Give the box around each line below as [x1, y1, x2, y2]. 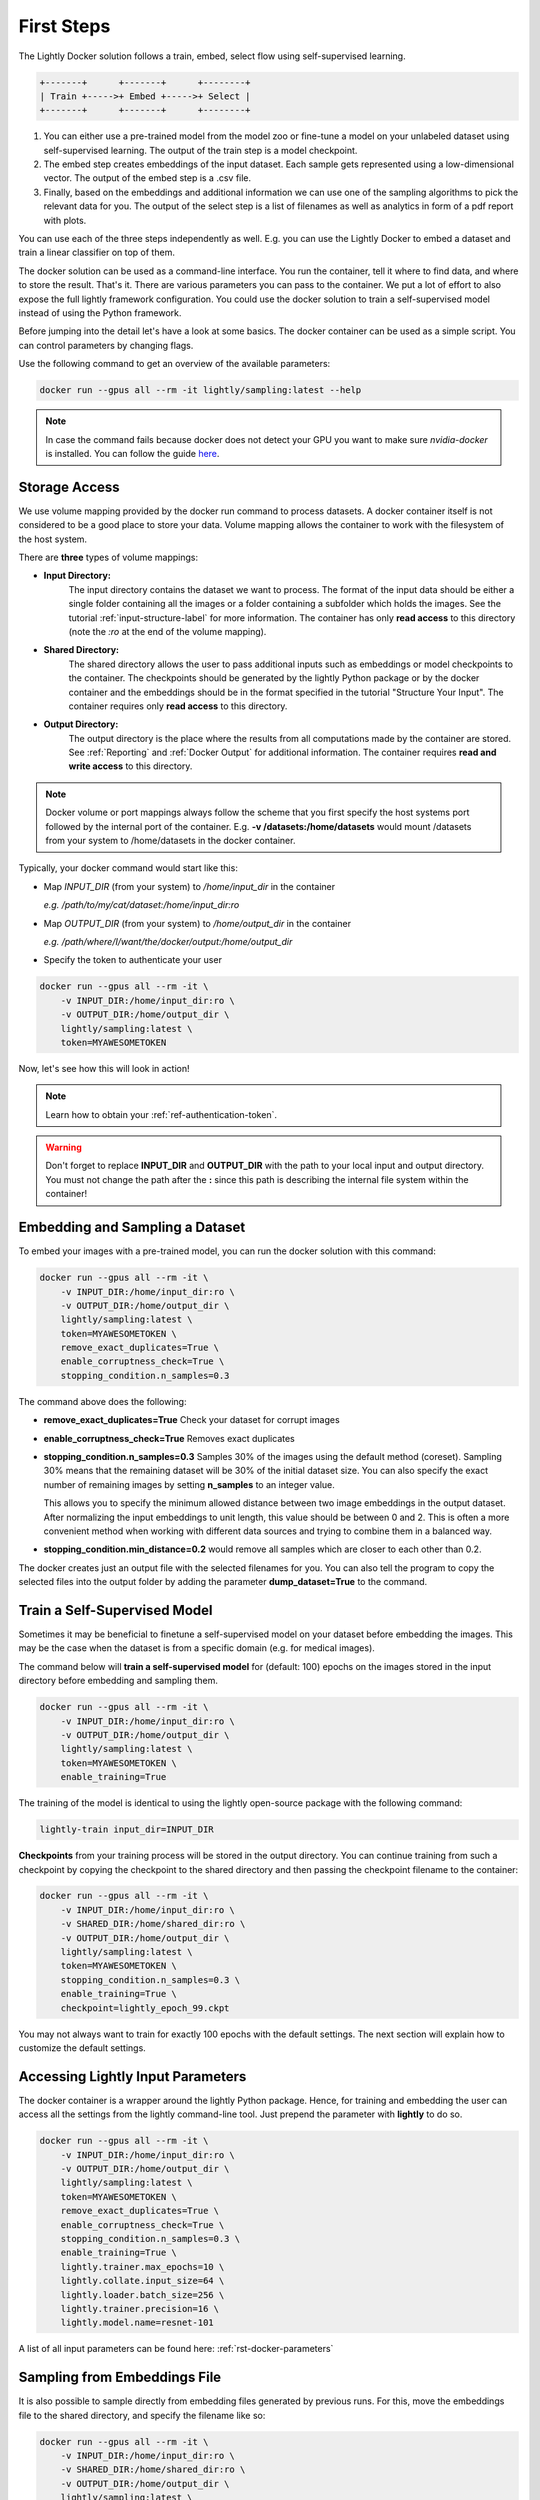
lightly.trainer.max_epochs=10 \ [60, 2261, 225, 2272]
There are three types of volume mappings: [18, 551, 199, 563]
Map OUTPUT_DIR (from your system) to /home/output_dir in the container [43, 917, 352, 929]
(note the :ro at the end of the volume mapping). [68, 625, 267, 637]
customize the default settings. [18, 2041, 147, 2054]
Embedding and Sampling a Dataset [18, 1219, 246, 1236]
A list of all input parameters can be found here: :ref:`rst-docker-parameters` [18, 2343, 334, 2355]
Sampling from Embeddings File [18, 2369, 222, 2386]
